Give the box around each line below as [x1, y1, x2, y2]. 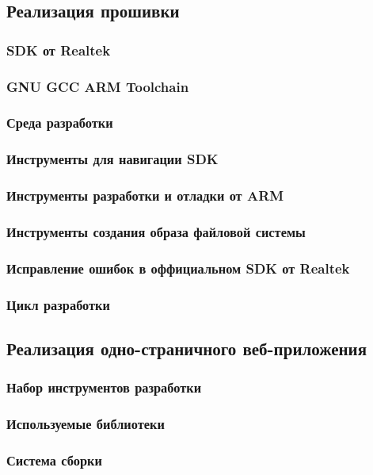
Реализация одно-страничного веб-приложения [6, 335, 367, 360]
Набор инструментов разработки [6, 377, 202, 397]
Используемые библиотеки [6, 414, 165, 434]
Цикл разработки [6, 294, 110, 314]
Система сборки [6, 450, 102, 469]
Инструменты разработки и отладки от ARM [6, 186, 284, 205]
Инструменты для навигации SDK [6, 149, 219, 169]
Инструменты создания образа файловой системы [6, 221, 306, 241]
